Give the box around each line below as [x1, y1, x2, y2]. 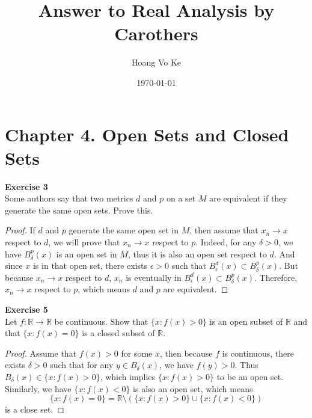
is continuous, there [222, 346, 294, 359]
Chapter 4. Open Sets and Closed [5, 121, 289, 146]
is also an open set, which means [133, 382, 253, 395]
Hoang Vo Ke [131, 56, 182, 69]
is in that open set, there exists [32, 259, 148, 272]
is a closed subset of [82, 327, 155, 339]
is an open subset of [209, 315, 283, 327]
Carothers [114, 21, 198, 46]
